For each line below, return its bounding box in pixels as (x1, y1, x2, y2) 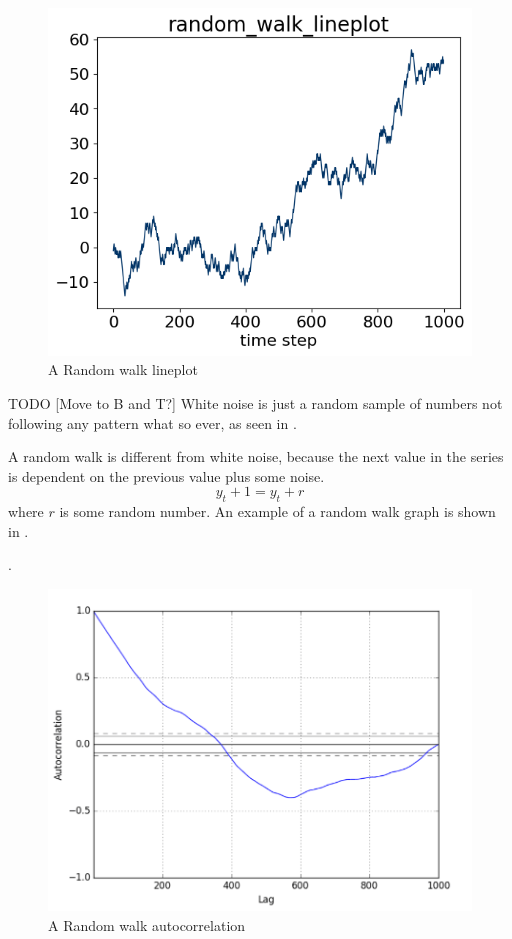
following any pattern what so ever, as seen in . (8, 412, 297, 433)
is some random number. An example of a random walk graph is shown (59, 501, 496, 522)
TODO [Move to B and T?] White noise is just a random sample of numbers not (8, 393, 503, 414)
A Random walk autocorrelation (48, 915, 246, 936)
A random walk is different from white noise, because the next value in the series (8, 446, 504, 467)
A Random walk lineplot (48, 359, 198, 380)
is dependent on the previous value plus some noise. (8, 465, 325, 486)
